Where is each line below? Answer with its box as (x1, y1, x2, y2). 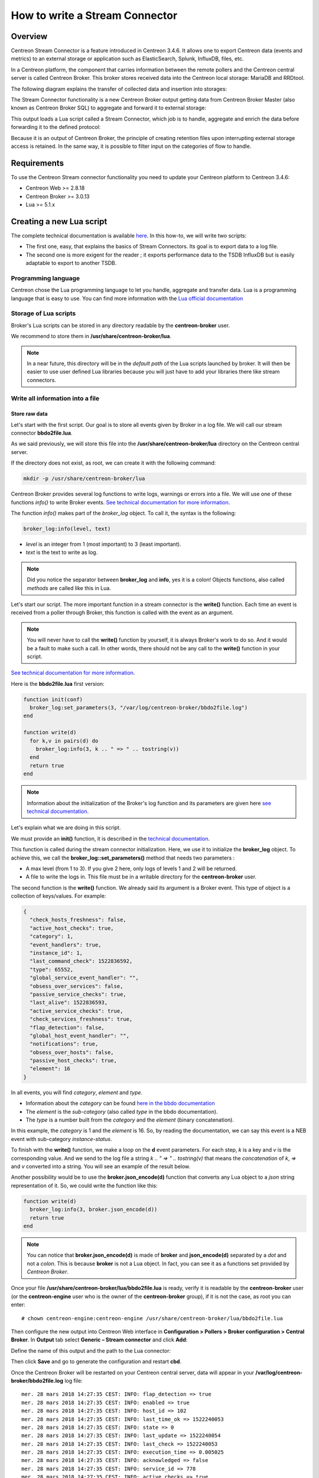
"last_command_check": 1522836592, (30, 958, 133, 965)
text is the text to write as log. (25, 549, 98, 556)
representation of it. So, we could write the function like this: (11, 1182, 158, 1189)
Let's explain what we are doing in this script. (11, 824, 121, 831)
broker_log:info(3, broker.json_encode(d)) (30, 1206, 158, 1213)
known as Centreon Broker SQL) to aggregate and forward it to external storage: (11, 104, 207, 112)
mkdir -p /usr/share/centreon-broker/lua (23, 475, 145, 482)
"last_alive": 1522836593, (30, 999, 108, 1006)
